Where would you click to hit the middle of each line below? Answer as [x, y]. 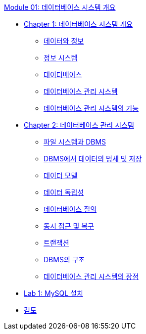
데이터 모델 [61, 175]
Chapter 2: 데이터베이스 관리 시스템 [79, 125]
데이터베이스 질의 [70, 209]
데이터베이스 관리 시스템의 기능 [91, 108]
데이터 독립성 [64, 192]
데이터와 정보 [64, 41]
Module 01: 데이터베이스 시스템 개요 [60, 7]
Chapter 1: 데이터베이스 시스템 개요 [78, 24]
